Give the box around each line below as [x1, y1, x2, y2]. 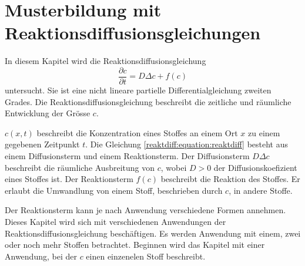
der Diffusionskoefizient [213, 161, 297, 173]
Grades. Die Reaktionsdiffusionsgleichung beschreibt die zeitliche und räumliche [5, 95, 291, 107]
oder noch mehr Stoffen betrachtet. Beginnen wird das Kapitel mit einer [5, 238, 265, 251]
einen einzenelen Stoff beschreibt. [86, 250, 206, 262]
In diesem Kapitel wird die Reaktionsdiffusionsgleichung [5, 55, 206, 67]
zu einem [248, 126, 280, 139]
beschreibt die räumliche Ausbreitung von [5, 161, 155, 173]
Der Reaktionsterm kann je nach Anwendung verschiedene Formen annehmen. [5, 204, 286, 216]
